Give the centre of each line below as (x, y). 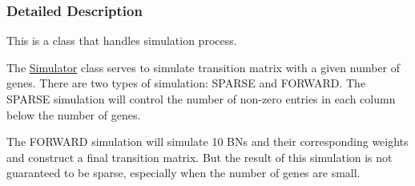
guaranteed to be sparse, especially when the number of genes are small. (183, 173)
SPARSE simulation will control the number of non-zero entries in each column (201, 99)
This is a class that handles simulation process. (122, 40)
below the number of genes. (74, 114)
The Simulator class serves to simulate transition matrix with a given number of (203, 67)
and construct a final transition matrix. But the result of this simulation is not (199, 157)
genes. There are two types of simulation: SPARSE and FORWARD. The (186, 83)
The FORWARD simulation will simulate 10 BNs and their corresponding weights (207, 142)
